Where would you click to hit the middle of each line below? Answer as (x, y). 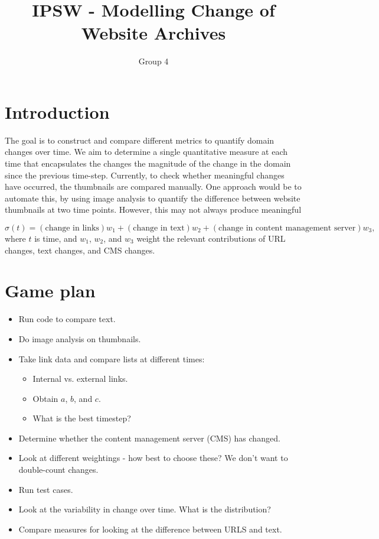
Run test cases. (46, 489)
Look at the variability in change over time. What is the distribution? (145, 509)
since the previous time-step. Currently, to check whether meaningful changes (145, 175)
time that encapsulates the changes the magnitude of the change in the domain (148, 163)
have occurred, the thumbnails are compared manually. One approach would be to (153, 186)
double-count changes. (58, 470)
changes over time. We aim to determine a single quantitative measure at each (146, 152)
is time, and (56, 238)
